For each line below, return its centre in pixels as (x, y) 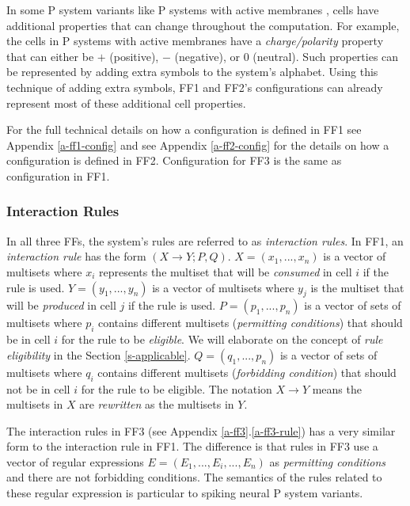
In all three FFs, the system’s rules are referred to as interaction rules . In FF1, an (205, 240)
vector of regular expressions (75, 461)
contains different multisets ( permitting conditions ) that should (251, 323)
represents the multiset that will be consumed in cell (225, 271)
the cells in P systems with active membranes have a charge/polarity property (195, 41)
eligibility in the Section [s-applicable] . (99, 354)
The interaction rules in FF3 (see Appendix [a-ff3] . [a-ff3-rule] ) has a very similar (201, 430)
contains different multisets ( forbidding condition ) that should (247, 372)
